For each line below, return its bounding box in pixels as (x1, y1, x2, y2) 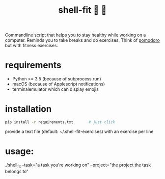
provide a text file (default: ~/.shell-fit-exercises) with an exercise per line (5, 128, 154, 134)
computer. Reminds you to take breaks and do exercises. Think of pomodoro (5, 37, 160, 43)
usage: (5, 146, 34, 157)
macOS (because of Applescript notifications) (12, 81, 105, 87)
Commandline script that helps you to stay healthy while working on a (5, 32, 146, 38)
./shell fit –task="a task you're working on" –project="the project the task (5, 162, 151, 169)
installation (5, 103, 52, 115)
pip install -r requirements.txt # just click (5, 120, 115, 125)
